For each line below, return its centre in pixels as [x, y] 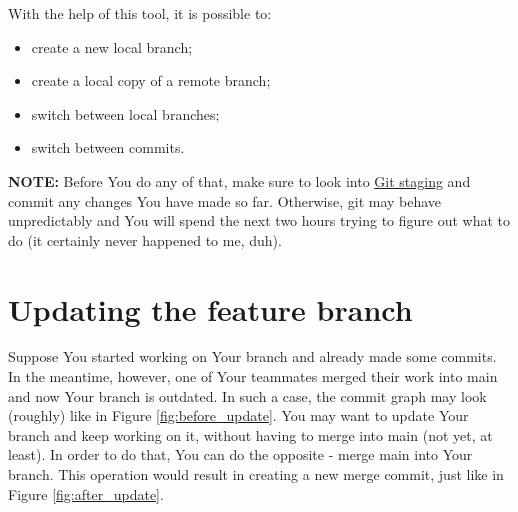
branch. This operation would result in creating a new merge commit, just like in [256, 474]
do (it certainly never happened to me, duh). [145, 239]
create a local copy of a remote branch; [151, 80]
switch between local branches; [125, 113]
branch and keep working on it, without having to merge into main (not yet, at [250, 434]
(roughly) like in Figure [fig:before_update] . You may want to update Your [238, 415]
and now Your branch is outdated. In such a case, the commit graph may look [247, 395]
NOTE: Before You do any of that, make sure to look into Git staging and [239, 180]
